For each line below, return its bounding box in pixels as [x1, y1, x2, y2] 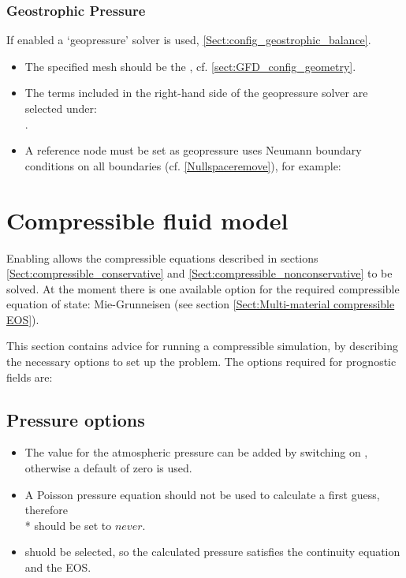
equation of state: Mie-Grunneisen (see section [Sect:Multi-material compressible [6, 296, 395, 312]
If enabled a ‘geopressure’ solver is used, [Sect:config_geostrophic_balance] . [6, 32, 371, 48]
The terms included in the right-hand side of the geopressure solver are [24, 84, 368, 101]
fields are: [6, 368, 53, 385]
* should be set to [24, 516, 112, 533]
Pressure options [6, 407, 145, 431]
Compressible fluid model [6, 203, 289, 236]
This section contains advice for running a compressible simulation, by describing [6, 337, 398, 354]
